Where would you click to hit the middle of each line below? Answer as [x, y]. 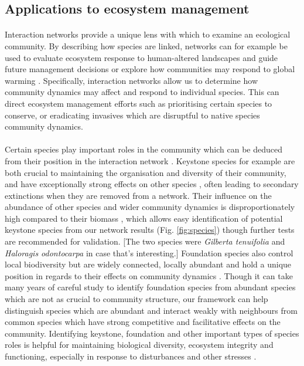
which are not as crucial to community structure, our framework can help [136, 299]
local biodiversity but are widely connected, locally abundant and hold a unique [148, 264]
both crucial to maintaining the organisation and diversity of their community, [146, 172]
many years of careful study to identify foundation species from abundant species [150, 287]
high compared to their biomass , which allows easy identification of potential [144, 218]
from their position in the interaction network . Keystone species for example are [150, 160]
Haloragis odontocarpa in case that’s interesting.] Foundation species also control [149, 253]
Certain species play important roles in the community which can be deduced [144, 149]
